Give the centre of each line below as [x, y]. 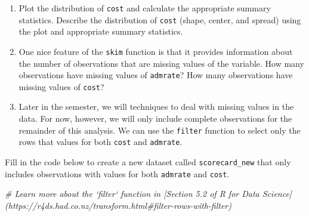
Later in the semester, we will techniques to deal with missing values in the [156, 107]
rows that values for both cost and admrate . [101, 142]
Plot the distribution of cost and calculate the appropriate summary [145, 8]
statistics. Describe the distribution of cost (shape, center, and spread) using [160, 19]
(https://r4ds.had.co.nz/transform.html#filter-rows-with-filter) [118, 205]
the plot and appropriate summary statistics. [101, 31]
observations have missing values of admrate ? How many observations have [156, 75]
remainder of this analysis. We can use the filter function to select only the [160, 130]
